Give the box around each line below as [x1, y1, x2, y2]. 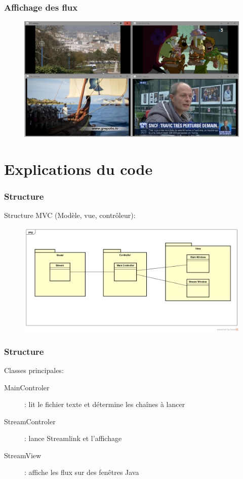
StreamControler [4, 416, 56, 426]
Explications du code [4, 158, 153, 179]
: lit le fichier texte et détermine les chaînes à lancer [24, 399, 185, 410]
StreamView [4, 450, 42, 460]
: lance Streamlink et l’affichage [24, 433, 122, 444]
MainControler [4, 382, 50, 392]
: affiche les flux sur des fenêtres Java [24, 467, 139, 477]
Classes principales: [4, 364, 64, 375]
